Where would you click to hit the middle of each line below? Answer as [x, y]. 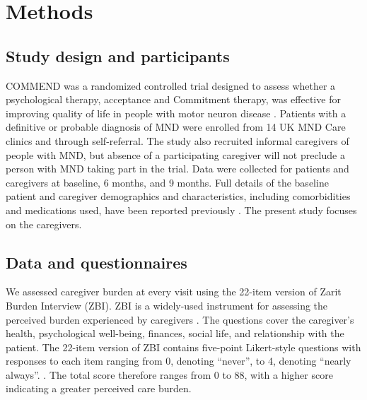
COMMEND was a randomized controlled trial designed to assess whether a [171, 85]
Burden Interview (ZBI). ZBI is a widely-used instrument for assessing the [167, 305]
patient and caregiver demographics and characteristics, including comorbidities [178, 196]
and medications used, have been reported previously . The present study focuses [181, 210]
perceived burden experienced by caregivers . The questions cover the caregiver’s [180, 319]
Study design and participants [118, 55]
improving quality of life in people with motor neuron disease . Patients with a [176, 113]
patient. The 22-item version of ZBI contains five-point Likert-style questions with [183, 347]
